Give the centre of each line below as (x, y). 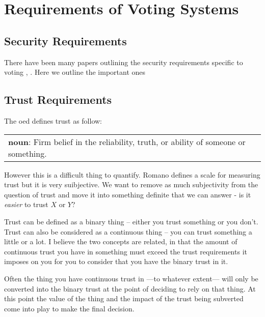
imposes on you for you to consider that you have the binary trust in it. (116, 261)
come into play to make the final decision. (69, 308)
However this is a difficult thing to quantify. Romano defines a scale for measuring (132, 174)
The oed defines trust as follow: (53, 120)
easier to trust (26, 204)
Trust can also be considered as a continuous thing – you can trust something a (128, 231)
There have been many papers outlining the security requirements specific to (124, 62)
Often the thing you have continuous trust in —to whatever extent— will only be (131, 278)
